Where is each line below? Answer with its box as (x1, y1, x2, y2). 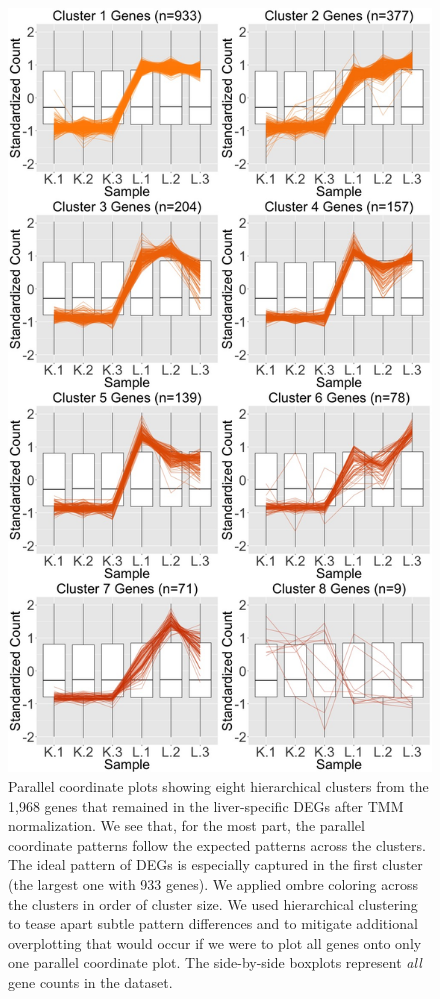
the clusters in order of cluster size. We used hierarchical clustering (8, 893, 418, 914)
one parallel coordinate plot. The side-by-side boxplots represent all (8, 952, 422, 973)
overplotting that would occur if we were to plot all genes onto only (8, 932, 422, 953)
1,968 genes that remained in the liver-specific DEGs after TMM (8, 795, 404, 816)
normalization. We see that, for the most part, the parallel (8, 815, 365, 836)
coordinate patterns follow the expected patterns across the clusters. (8, 834, 426, 855)
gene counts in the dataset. (8, 971, 173, 992)
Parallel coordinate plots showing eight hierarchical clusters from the (8, 775, 429, 796)
